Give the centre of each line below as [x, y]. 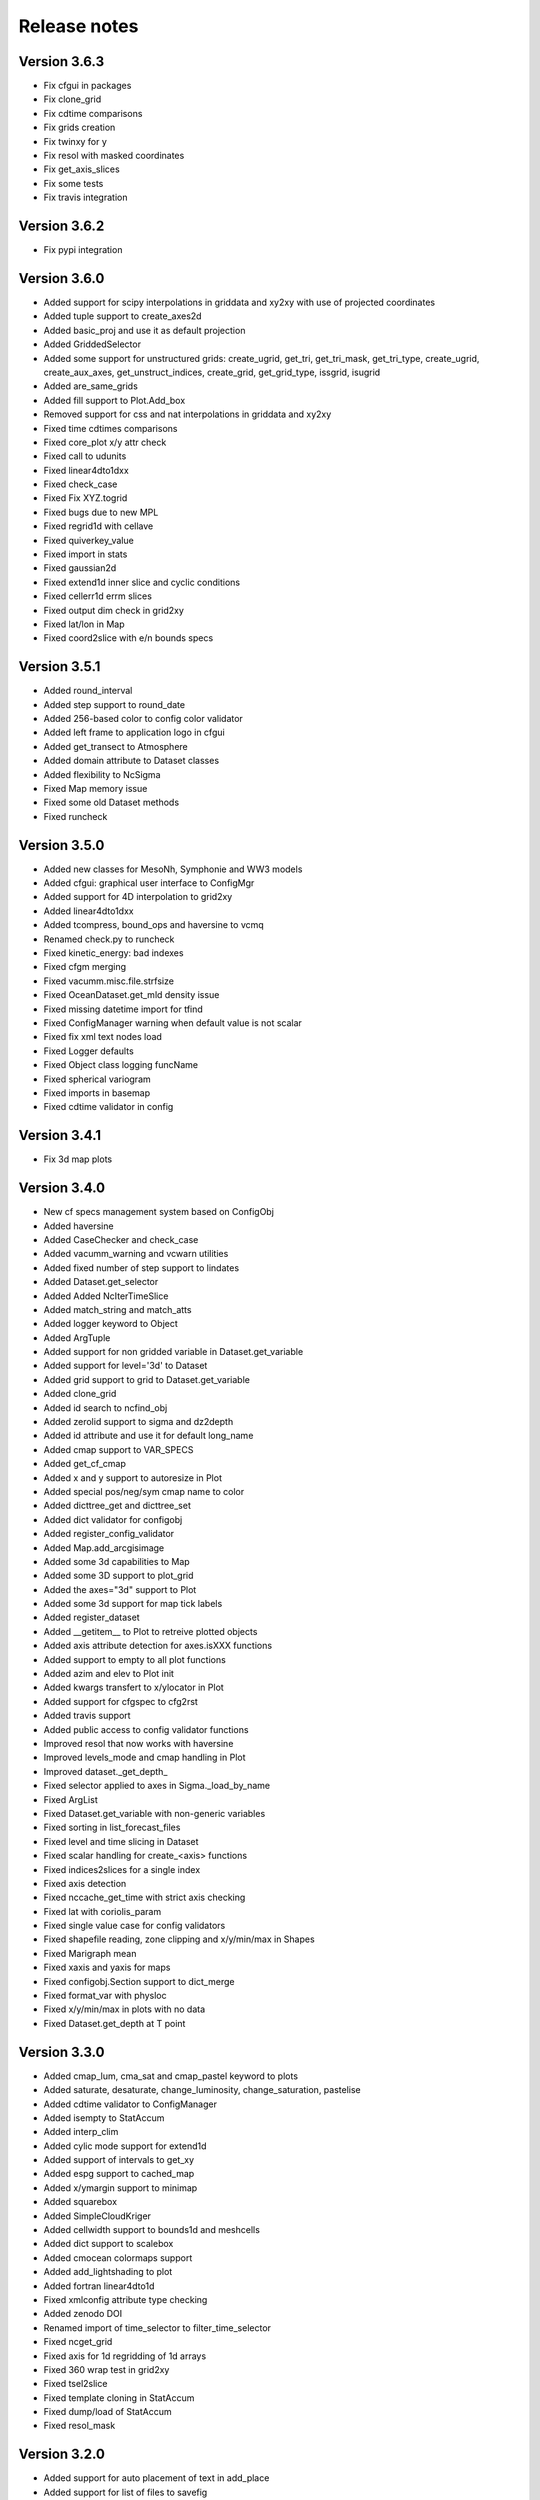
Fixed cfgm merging [85, 967]
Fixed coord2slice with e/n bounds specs [128, 638]
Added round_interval [88, 691]
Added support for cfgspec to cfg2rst [121, 1701]
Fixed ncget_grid [78, 2342]
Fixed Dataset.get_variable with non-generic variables [154, 1813]
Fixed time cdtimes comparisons [110, 428]
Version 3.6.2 [61, 226]
